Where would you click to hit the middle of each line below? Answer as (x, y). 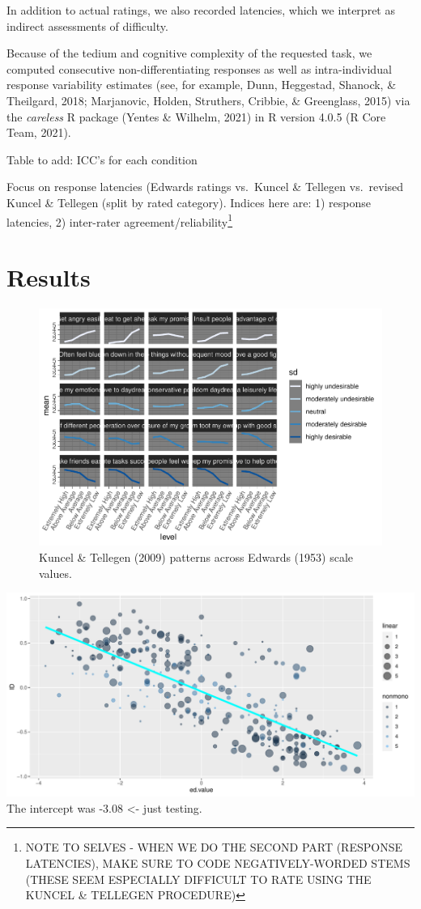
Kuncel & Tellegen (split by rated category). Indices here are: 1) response (189, 202)
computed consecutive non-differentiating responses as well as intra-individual (199, 68)
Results (49, 276)
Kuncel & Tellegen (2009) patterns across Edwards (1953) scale (196, 557)
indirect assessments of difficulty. (87, 25)
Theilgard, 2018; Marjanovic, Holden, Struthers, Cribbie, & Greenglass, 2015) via (208, 100)
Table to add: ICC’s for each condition (102, 159)
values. (55, 573)
